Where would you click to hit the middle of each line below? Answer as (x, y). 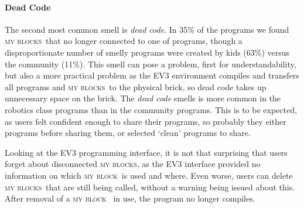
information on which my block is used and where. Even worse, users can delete (149, 175)
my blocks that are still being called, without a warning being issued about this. (150, 187)
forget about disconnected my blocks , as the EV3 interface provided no (133, 164)
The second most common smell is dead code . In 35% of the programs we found (147, 29)
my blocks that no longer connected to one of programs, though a (124, 41)
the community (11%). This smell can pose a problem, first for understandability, (151, 64)
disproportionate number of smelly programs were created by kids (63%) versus (147, 52)
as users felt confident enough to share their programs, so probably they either (146, 121)
